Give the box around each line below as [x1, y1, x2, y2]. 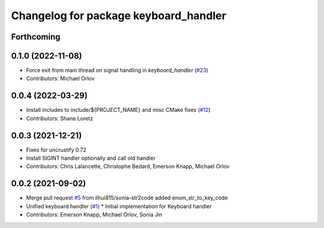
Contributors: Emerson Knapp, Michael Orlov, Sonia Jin [26, 211, 163, 218]
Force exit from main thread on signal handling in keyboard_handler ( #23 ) [26, 66, 209, 74]
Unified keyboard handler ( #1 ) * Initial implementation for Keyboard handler [26, 202, 212, 209]
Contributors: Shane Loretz [26, 114, 93, 122]
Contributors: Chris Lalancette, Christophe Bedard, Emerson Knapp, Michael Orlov [26, 163, 230, 170]
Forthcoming [11, 32, 61, 42]
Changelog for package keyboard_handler [11, 9, 226, 22]
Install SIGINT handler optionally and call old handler [26, 154, 156, 162]
